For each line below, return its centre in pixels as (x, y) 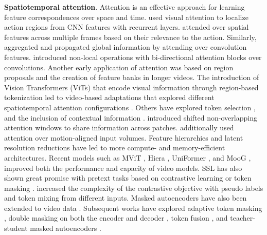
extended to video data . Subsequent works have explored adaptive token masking (133, 208)
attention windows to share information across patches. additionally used (119, 128)
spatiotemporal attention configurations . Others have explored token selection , (130, 107)
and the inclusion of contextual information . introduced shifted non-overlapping (131, 117)
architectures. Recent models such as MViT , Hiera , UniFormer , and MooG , (128, 157)
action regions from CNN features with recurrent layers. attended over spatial (127, 27)
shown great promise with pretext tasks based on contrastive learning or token (128, 178)
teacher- (243, 218)
